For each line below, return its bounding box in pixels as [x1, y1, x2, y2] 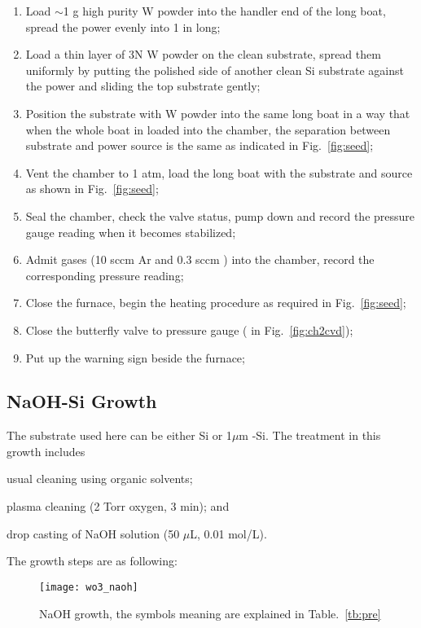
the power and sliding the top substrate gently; [25, 77, 261, 94]
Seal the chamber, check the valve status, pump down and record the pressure [25, 207, 415, 224]
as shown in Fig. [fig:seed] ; [25, 180, 159, 197]
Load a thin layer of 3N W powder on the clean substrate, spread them [25, 46, 381, 63]
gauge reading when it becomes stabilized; [25, 223, 236, 240]
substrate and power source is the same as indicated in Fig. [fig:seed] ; [25, 137, 374, 154]
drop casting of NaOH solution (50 [7, 525, 180, 542]
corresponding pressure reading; [25, 266, 184, 283]
